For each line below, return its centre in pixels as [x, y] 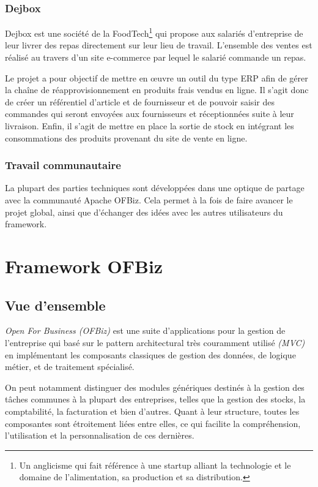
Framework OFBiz [84, 266]
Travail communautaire [63, 165]
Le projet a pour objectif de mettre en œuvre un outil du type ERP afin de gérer [157, 77]
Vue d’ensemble [55, 305]
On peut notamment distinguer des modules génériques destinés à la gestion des [155, 387]
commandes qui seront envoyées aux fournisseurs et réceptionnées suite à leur [150, 114]
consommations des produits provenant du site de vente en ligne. [126, 138]
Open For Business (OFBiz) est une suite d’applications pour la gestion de [145, 330]
